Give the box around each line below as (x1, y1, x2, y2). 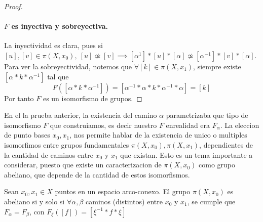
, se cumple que (187, 196, 236, 206)
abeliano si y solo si (4, 196, 65, 206)
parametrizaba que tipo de (166, 110, 248, 120)
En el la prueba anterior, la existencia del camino (4, 110, 157, 120)
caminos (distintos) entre (86, 196, 163, 206)
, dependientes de (199, 139, 253, 150)
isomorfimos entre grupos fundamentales (4, 139, 129, 150)
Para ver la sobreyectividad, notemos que (4, 61, 132, 71)
